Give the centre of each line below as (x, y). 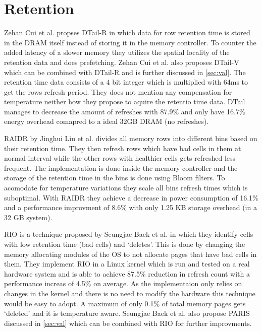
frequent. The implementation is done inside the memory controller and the (121, 168)
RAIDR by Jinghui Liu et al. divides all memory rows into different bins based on (131, 138)
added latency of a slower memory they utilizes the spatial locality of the (117, 52)
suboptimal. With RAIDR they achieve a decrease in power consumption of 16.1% (131, 197)
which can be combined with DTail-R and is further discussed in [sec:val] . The (125, 72)
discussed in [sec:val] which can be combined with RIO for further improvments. (128, 323)
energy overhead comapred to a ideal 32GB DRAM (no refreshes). (107, 121)
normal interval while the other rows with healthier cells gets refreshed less (120, 158)
